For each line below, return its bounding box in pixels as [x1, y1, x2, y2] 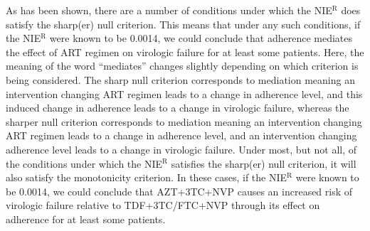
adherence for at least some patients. [6, 211, 166, 226]
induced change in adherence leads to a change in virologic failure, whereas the [6, 100, 349, 115]
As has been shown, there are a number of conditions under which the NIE [6, 3, 332, 17]
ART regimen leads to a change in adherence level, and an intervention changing [6, 128, 357, 143]
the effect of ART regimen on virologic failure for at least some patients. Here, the [6, 44, 364, 59]
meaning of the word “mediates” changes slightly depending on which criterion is [6, 58, 359, 73]
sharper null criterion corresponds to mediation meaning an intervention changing [6, 114, 362, 129]
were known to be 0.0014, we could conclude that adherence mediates [49, 31, 353, 45]
